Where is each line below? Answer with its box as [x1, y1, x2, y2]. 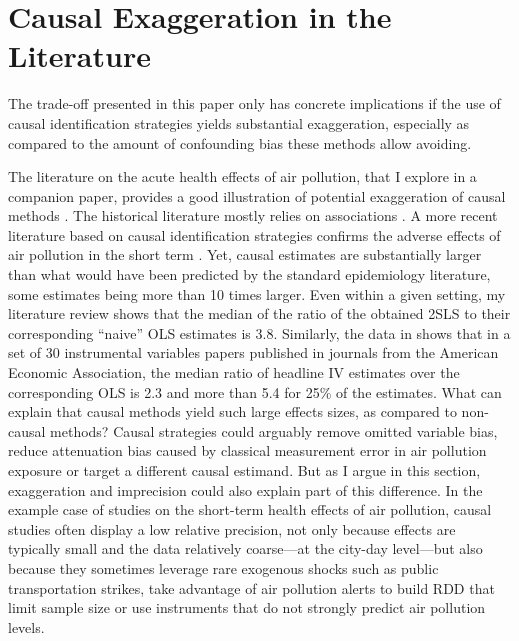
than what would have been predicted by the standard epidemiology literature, [8, 264, 491, 285]
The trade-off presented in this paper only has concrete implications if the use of [8, 93, 501, 114]
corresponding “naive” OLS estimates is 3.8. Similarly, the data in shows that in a [8, 322, 511, 343]
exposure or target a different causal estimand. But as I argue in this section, [8, 460, 481, 480]
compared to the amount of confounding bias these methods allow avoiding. [8, 132, 472, 153]
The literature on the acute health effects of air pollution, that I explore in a [8, 166, 477, 187]
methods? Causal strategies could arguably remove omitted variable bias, [50, 420, 498, 441]
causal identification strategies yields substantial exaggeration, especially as [8, 112, 470, 133]
